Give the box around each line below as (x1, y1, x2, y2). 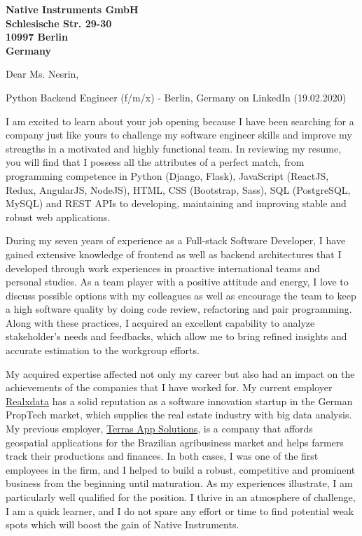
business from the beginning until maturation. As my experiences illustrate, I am (6, 476, 353, 491)
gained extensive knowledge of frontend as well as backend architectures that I (6, 246, 342, 261)
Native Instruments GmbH (6, 2, 139, 16)
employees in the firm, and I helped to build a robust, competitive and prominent (6, 462, 356, 477)
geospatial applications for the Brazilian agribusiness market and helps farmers (6, 435, 344, 449)
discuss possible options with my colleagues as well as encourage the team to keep (6, 288, 356, 302)
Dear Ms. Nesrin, (6, 66, 79, 81)
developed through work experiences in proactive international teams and (6, 260, 321, 275)
